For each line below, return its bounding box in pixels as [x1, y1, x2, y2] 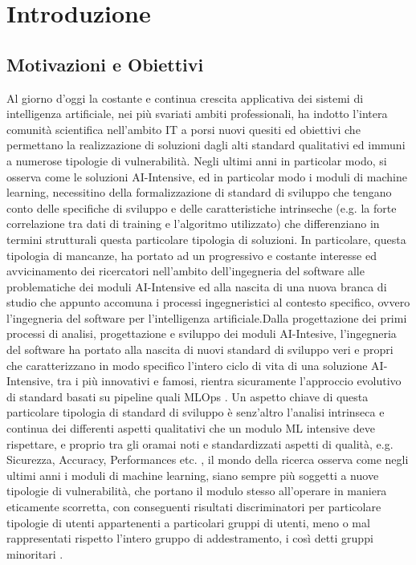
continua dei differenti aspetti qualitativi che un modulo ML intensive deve [6, 420, 375, 437]
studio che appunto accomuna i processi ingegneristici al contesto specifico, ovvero [6, 294, 410, 311]
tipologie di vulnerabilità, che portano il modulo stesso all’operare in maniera [6, 482, 387, 499]
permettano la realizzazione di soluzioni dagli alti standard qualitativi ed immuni [6, 136, 406, 153]
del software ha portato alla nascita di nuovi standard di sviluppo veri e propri [6, 341, 394, 358]
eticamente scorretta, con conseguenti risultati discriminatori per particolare [6, 498, 381, 515]
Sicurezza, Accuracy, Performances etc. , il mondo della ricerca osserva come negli [6, 451, 409, 468]
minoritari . [6, 545, 63, 562]
